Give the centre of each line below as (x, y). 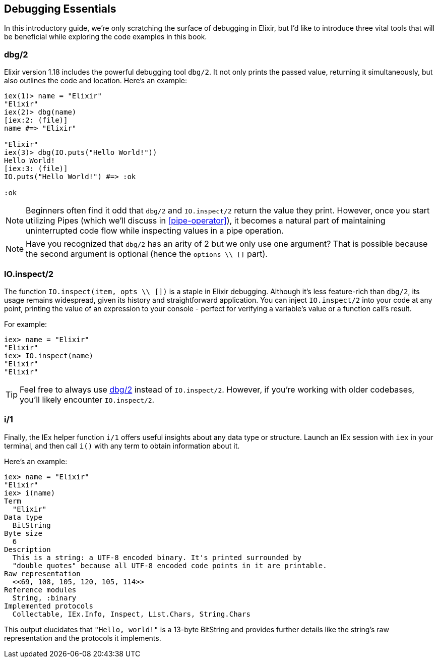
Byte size (23, 533)
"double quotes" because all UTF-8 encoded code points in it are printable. (170, 565)
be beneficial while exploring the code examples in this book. (106, 37)
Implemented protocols (49, 606)
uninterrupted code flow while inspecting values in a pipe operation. (155, 231)
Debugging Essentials (60, 9)
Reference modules (40, 590)
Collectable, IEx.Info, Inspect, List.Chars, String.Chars (131, 614)
